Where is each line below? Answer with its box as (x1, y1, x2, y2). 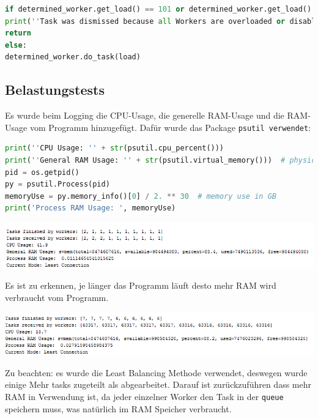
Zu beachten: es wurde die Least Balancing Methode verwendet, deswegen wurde (5, 366, 308, 379)
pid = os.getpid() (5, 168, 79, 177)
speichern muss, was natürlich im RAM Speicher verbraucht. (5, 402, 232, 415)
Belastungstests (5, 80, 105, 99)
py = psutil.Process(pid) (5, 180, 110, 189)
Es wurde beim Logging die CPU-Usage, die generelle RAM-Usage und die (5, 109, 284, 122)
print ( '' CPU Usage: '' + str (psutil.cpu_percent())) (5, 144, 224, 153)
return (5, 29, 31, 38)
